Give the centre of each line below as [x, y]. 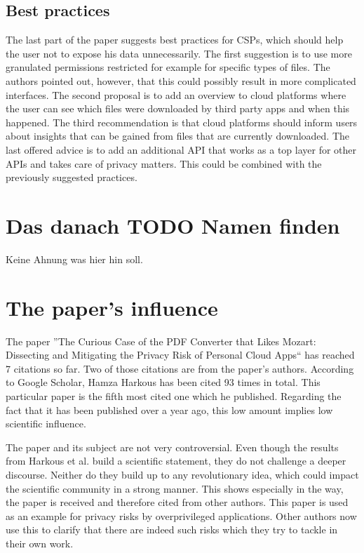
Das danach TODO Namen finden [173, 225]
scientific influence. [46, 424]
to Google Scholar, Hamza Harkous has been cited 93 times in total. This [163, 382]
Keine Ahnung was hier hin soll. [74, 259]
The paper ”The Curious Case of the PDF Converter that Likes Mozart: [161, 341]
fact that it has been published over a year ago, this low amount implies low [169, 409]
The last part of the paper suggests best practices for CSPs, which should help [175, 40]
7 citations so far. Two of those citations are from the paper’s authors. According [180, 368]
